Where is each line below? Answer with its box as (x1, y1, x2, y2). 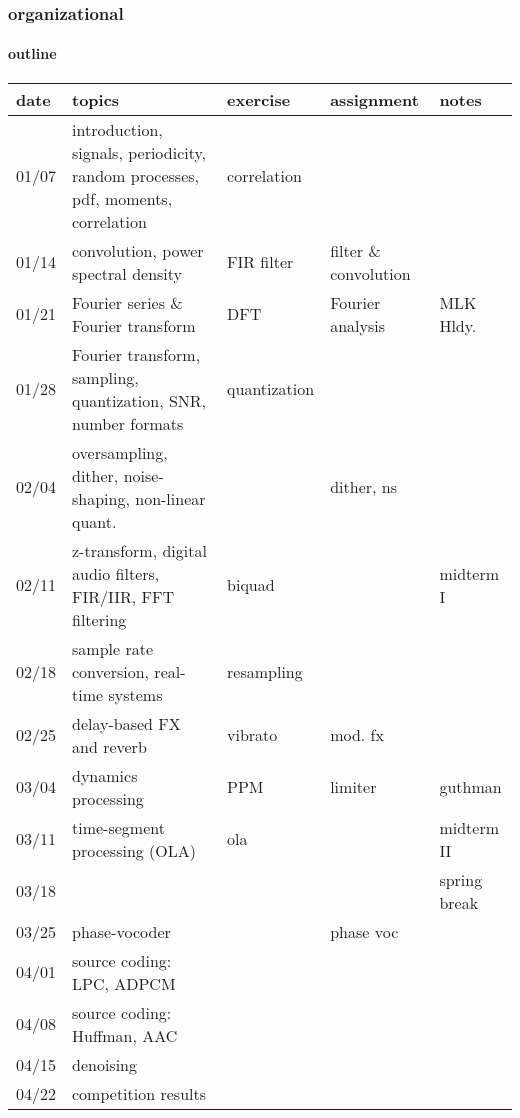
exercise (227, 87, 291, 111)
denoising (72, 1052, 138, 1076)
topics (72, 87, 120, 111)
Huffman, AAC (72, 1023, 178, 1047)
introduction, (72, 117, 163, 141)
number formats (72, 411, 184, 435)
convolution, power (72, 238, 204, 262)
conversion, (72, 659, 150, 683)
